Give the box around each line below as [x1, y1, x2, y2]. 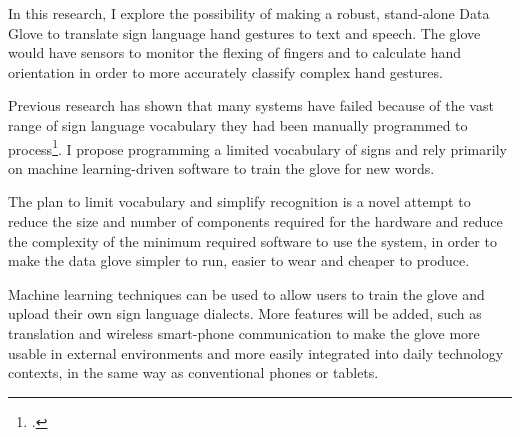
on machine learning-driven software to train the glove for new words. [8, 157, 435, 178]
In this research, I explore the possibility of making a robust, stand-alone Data [8, 3, 490, 23]
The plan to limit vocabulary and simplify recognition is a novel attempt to [8, 191, 471, 212]
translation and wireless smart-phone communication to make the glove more [8, 322, 480, 343]
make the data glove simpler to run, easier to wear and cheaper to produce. [8, 250, 470, 271]
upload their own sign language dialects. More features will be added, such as [8, 303, 482, 324]
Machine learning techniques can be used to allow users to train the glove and [8, 283, 485, 304]
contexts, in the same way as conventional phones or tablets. [8, 362, 379, 383]
